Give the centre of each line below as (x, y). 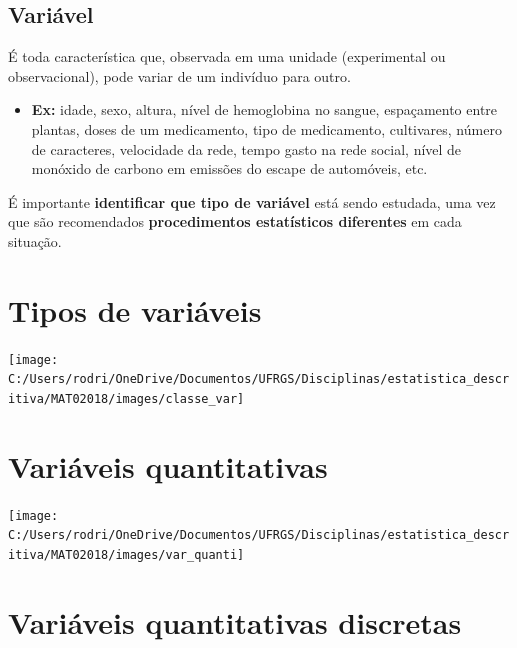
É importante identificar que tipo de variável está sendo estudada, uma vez (252, 201)
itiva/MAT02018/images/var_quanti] (126, 555)
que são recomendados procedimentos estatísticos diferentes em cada (235, 221)
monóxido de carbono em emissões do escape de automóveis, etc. (229, 168)
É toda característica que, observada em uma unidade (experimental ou (227, 56)
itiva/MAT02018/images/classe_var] (126, 398)
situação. (35, 240)
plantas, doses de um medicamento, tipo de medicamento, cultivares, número (266, 128)
